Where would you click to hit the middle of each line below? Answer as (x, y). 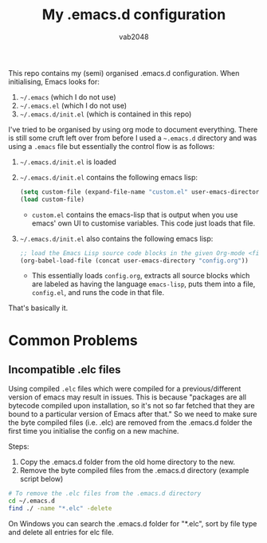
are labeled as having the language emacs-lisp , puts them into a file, (143, 284)
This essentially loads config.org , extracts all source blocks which (141, 276)
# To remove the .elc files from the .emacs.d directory (105, 494)
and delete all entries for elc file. (61, 533)
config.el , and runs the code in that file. (98, 293)
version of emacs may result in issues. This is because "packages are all (128, 397)
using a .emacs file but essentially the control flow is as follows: (112, 146)
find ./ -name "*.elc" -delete (60, 509)
